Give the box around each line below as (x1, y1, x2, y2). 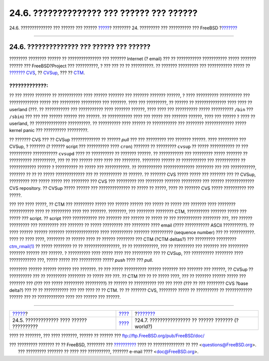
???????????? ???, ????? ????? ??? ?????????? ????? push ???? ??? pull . (9, 257, 153, 263)
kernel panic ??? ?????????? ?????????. (9, 127, 89, 133)
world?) (134, 323, 153, 330)
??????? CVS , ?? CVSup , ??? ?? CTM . (9, 70, 85, 76)
